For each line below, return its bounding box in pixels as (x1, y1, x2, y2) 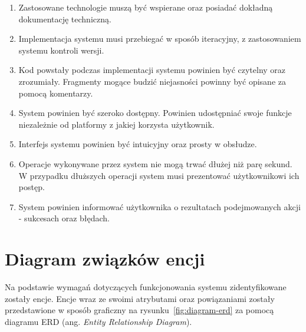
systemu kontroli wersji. (18, 44, 104, 56)
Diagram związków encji (5, 247, 205, 271)
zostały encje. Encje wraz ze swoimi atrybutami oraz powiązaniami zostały (5, 292, 275, 304)
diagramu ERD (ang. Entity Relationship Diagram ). (5, 315, 192, 327)
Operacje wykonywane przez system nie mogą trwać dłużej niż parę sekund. (18, 157, 292, 170)
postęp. (18, 181, 45, 193)
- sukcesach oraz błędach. (18, 212, 110, 224)
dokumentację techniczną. (18, 12, 111, 25)
